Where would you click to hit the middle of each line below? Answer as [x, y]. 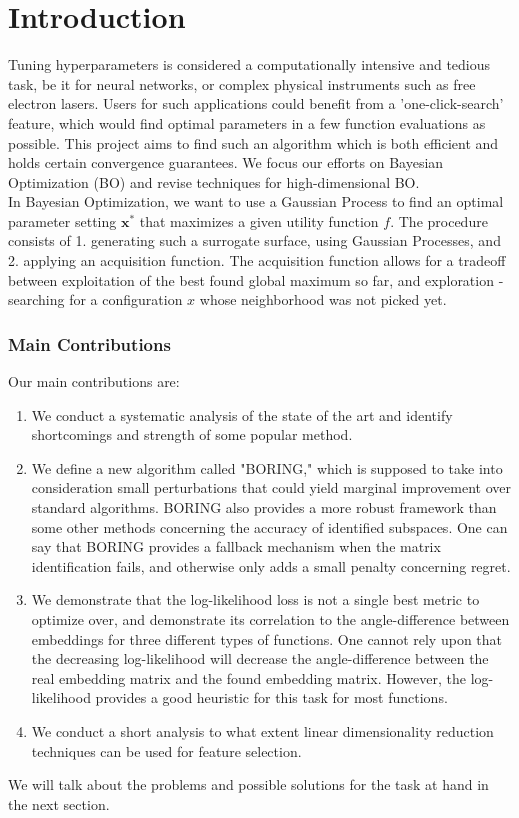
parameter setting [62, 220]
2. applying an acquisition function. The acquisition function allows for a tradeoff [257, 260]
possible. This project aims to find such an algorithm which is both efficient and [253, 142]
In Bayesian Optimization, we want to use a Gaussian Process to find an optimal [256, 201]
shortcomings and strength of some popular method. [192, 434]
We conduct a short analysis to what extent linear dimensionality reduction [262, 730]
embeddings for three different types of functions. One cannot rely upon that [266, 638]
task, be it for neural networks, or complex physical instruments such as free [242, 83]
